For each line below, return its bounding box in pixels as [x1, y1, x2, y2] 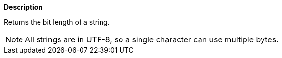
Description [4, 3, 43, 11]
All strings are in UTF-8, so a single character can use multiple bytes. [25, 35, 279, 44]
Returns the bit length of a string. [4, 18, 110, 26]
